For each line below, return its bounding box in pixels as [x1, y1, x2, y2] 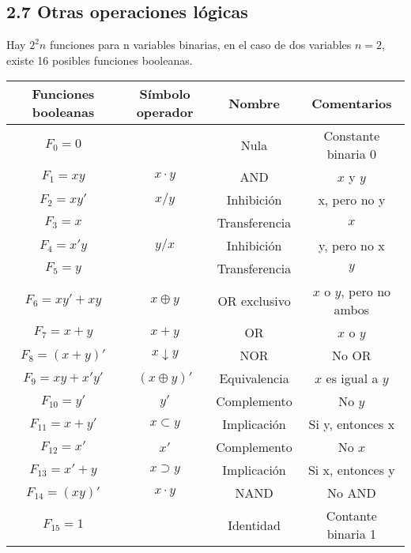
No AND [327, 483, 376, 502]
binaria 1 [326, 525, 377, 544]
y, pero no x [319, 236, 385, 255]
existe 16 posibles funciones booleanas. [6, 51, 193, 68]
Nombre [228, 93, 280, 112]
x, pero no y [318, 190, 386, 209]
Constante [323, 126, 380, 145]
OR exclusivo [217, 291, 291, 310]
